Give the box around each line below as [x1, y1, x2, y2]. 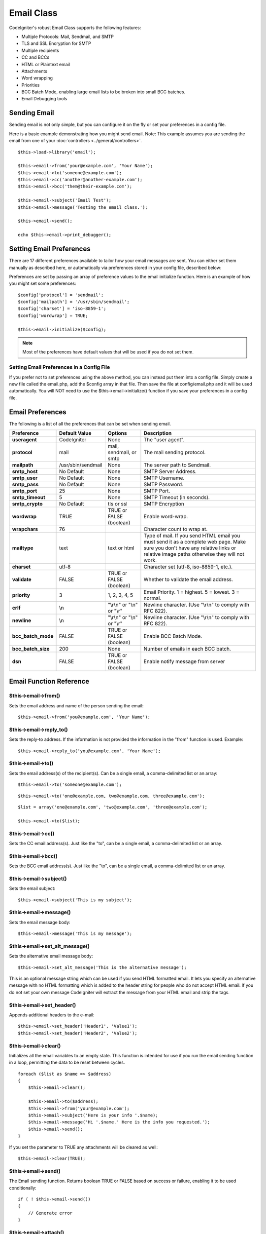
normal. [143, 595, 162, 602]
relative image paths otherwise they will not [143, 551, 245, 558]
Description [143, 430, 172, 437]
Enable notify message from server [143, 658, 225, 665]
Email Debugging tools [21, 96, 67, 102]
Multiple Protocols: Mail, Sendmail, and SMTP [21, 34, 114, 39]
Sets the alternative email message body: [9, 953, 93, 959]
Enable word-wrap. [143, 513, 188, 520]
